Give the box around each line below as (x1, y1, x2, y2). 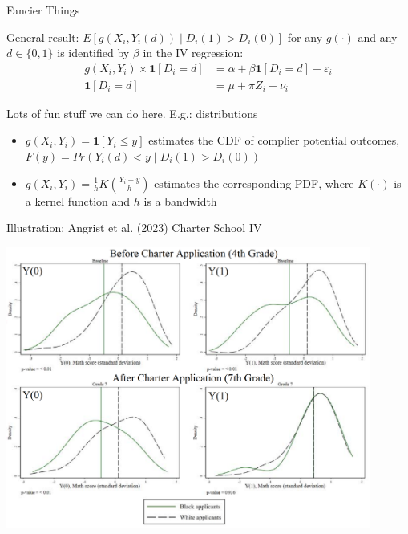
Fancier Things (6, 2, 80, 18)
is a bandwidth (143, 192, 217, 209)
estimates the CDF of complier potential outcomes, (148, 132, 400, 149)
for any (287, 28, 323, 45)
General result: (6, 28, 79, 45)
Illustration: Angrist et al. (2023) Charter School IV (6, 219, 262, 236)
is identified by (57, 44, 130, 61)
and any (358, 28, 398, 45)
